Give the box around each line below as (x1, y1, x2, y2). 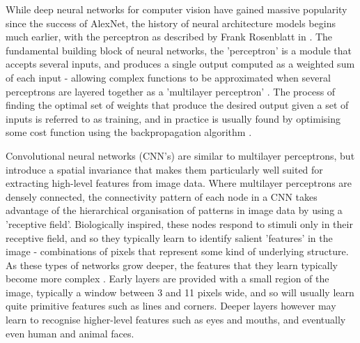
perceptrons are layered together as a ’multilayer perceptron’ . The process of (6, 84, 336, 98)
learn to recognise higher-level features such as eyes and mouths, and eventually (6, 312, 346, 327)
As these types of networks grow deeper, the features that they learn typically (6, 257, 338, 272)
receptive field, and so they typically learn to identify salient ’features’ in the (6, 230, 333, 245)
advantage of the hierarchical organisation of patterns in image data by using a (6, 203, 343, 218)
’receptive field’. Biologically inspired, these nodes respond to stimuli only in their (6, 216, 353, 231)
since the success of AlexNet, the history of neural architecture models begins (6, 15, 336, 30)
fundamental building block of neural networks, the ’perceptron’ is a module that (6, 43, 352, 57)
